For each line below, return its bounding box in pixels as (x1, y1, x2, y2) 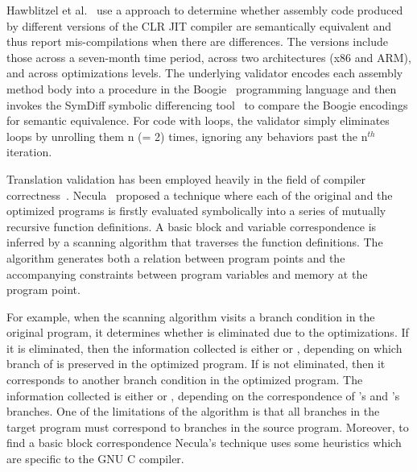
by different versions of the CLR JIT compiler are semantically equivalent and (6, 17, 392, 34)
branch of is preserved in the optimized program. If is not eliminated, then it (6, 355, 386, 372)
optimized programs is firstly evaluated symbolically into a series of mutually (6, 202, 386, 219)
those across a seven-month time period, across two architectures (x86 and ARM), (6, 48, 411, 65)
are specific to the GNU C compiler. (6, 450, 184, 467)
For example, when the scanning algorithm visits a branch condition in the (6, 308, 375, 325)
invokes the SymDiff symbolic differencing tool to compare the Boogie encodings (6, 96, 408, 113)
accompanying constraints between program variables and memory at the (6, 265, 368, 282)
